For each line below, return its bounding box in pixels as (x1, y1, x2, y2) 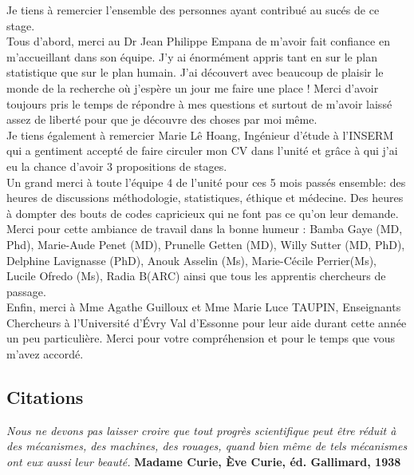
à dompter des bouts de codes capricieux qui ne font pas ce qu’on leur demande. (6, 204, 399, 221)
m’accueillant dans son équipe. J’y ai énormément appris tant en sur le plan (6, 48, 377, 65)
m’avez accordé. (6, 346, 84, 362)
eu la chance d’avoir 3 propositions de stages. (6, 157, 227, 174)
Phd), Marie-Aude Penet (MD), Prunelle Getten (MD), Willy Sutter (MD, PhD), (6, 236, 405, 252)
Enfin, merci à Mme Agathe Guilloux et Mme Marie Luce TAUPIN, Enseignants (6, 299, 401, 315)
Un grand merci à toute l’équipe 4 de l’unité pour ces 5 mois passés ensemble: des (6, 173, 406, 190)
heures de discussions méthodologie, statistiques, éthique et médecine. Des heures (6, 189, 404, 206)
